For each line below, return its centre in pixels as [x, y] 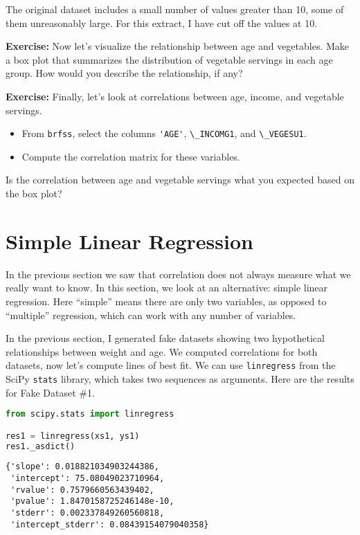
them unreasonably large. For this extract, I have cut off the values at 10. [162, 22]
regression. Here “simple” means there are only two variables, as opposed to [166, 301]
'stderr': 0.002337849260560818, [88, 513]
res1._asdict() [40, 446]
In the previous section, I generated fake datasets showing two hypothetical [165, 338]
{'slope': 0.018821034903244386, [82, 467]
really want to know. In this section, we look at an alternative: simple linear [167, 288]
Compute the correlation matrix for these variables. [131, 156]
